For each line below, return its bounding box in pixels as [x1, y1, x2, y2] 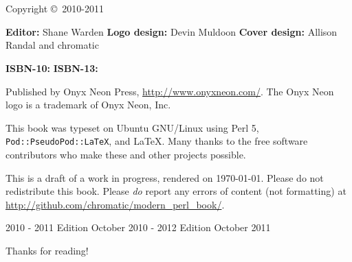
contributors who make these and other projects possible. [5, 147, 246, 161]
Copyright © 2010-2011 [5, 1, 104, 16]
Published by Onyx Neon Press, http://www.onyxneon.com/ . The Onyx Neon [5, 84, 334, 98]
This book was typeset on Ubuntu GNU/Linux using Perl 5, [5, 120, 259, 134]
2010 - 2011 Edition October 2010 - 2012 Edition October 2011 [5, 220, 271, 235]
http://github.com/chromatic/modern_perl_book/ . [5, 197, 225, 211]
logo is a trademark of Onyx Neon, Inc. [5, 97, 171, 112]
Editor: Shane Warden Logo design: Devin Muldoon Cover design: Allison [5, 24, 338, 38]
